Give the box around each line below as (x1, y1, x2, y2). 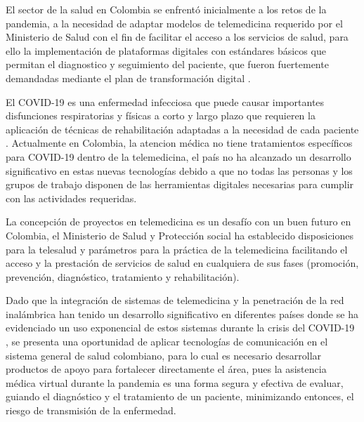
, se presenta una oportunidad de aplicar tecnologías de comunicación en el (6, 334, 328, 349)
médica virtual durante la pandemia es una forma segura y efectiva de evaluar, (6, 375, 344, 390)
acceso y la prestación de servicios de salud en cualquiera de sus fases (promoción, (6, 256, 359, 270)
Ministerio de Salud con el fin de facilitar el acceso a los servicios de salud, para (6, 29, 349, 44)
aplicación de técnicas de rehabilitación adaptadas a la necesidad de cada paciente (6, 121, 359, 136)
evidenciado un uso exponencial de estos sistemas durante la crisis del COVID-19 (6, 320, 355, 335)
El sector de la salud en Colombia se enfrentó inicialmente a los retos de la (6, 2, 327, 16)
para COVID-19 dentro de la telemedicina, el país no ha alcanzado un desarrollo (6, 149, 351, 164)
